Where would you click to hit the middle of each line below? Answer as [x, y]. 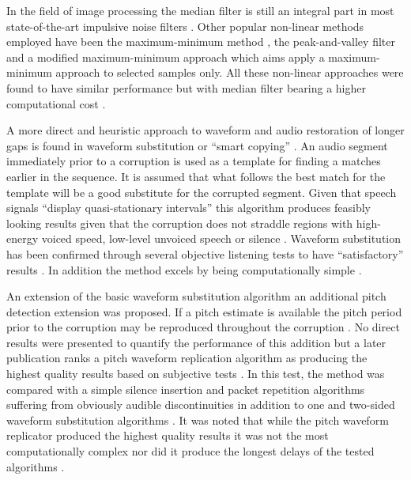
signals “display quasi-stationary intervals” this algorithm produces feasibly [189, 208]
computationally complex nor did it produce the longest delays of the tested [190, 451]
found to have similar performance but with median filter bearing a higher [186, 87]
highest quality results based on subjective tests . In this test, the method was [196, 374]
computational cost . [56, 103]
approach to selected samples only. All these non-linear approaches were [230, 72]
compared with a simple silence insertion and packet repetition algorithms [186, 389]
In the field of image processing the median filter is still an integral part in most [200, 10]
